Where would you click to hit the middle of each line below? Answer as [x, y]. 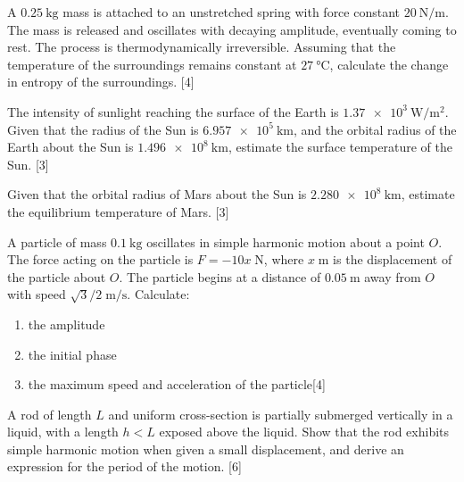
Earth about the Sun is [70, 147]
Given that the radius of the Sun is [103, 129]
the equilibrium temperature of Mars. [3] [118, 211]
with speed [37, 294]
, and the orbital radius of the [375, 129]
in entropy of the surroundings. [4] [101, 82]
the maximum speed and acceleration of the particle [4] [177, 384]
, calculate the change [389, 64]
